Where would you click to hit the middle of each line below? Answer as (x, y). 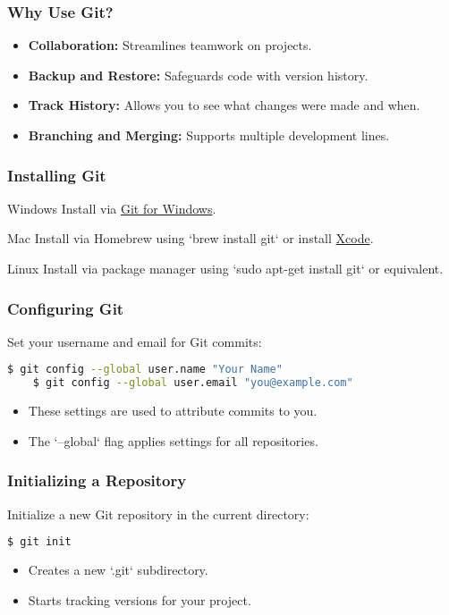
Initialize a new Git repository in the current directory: (158, 514)
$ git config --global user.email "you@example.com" (193, 383)
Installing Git (57, 175)
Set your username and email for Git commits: (135, 341)
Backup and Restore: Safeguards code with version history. (198, 75)
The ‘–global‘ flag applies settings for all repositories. (173, 440)
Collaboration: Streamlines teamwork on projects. (170, 45)
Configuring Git (66, 308)
